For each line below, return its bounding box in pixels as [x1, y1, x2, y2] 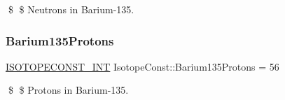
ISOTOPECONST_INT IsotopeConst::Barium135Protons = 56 [6, 59, 279, 73]
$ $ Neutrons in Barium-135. [8, 2, 134, 16]
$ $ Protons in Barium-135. [8, 83, 129, 97]
